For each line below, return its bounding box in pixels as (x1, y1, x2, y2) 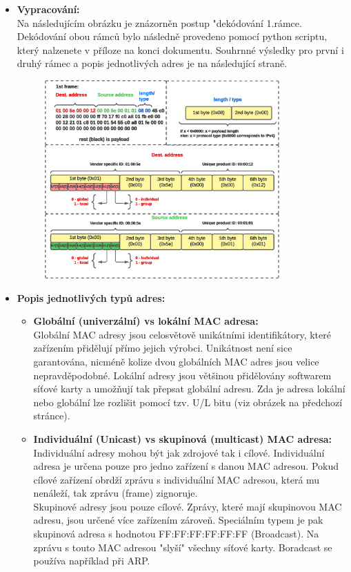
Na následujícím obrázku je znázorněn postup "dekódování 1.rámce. (17, 15, 302, 30)
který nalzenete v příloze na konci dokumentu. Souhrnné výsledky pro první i (17, 42, 344, 57)
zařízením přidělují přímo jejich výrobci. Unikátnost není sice (33, 341, 292, 355)
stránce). (33, 408, 70, 423)
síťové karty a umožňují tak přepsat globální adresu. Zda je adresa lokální (33, 381, 345, 396)
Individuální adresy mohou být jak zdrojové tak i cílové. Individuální (33, 445, 325, 459)
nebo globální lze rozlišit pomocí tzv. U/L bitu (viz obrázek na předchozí (33, 394, 343, 409)
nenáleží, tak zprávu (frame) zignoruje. (33, 486, 198, 500)
